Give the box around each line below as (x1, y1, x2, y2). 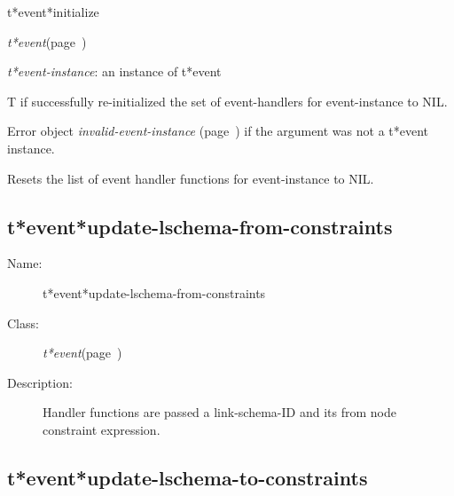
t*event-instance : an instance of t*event (7, 62, 222, 81)
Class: (7, 313, 39, 332)
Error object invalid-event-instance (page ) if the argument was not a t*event (7, 122, 429, 140)
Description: (7, 373, 73, 391)
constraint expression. (43, 420, 160, 438)
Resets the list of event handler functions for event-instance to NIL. (7, 169, 374, 187)
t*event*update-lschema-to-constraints (7, 463, 368, 491)
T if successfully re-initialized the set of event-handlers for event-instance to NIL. (7, 91, 448, 110)
